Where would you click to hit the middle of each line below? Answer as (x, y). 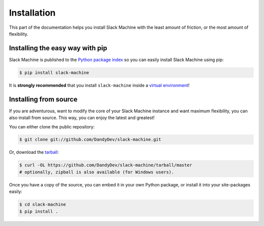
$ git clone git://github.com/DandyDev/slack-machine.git (90, 140)
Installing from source (43, 99)
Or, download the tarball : (34, 152)
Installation (32, 13)
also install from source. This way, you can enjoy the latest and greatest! (82, 118)
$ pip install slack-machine (54, 72)
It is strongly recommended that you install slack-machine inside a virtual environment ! (99, 85)
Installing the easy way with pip (58, 48)
